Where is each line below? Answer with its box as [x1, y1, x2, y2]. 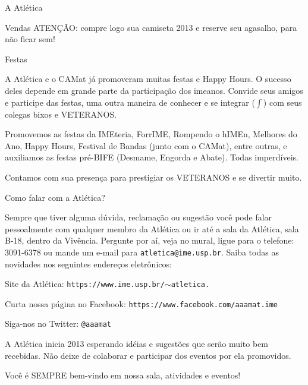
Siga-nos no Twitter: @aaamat [5, 317, 111, 330]
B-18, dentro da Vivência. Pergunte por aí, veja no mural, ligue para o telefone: [5, 234, 294, 247]
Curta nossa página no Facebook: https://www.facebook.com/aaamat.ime [5, 297, 278, 310]
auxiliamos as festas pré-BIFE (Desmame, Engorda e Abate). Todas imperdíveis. [5, 151, 298, 163]
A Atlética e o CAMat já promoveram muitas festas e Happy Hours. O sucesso [5, 72, 291, 85]
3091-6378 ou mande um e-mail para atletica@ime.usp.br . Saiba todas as [5, 245, 279, 258]
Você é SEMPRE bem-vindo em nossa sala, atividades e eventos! [5, 369, 241, 381]
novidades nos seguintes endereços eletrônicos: [5, 257, 172, 270]
